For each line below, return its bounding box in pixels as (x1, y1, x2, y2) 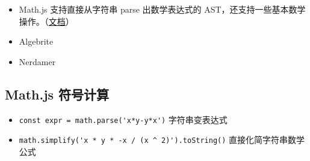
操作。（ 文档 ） (19, 14, 74, 27)
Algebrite (19, 35, 54, 48)
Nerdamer (19, 55, 56, 68)
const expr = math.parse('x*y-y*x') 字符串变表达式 (19, 113, 228, 125)
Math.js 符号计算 (5, 84, 110, 103)
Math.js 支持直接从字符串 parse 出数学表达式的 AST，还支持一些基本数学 (19, 3, 306, 15)
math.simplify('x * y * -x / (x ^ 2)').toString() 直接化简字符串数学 (19, 133, 305, 146)
